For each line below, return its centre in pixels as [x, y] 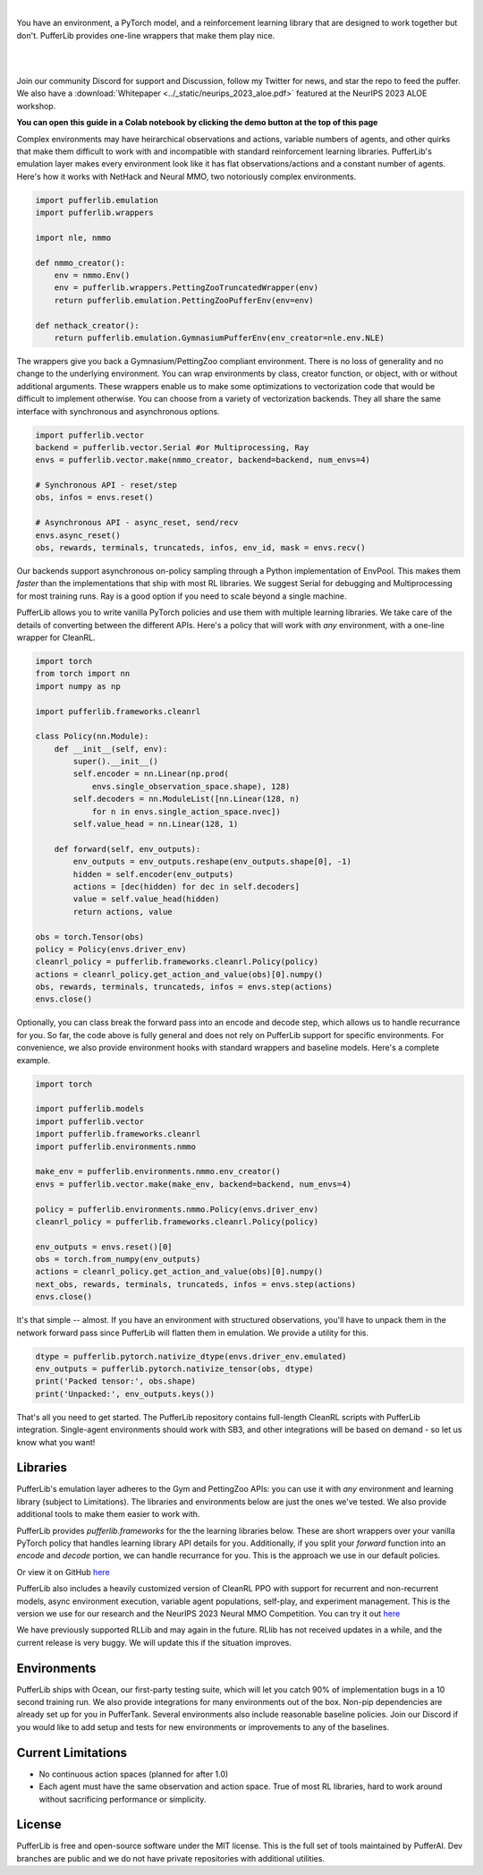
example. [34, 1060]
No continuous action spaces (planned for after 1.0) [134, 1774]
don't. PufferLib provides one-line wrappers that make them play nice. [146, 35]
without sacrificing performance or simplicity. [123, 1799]
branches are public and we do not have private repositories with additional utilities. [171, 1858]
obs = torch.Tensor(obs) [90, 937]
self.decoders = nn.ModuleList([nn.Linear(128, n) [186, 799]
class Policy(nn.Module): [92, 737]
